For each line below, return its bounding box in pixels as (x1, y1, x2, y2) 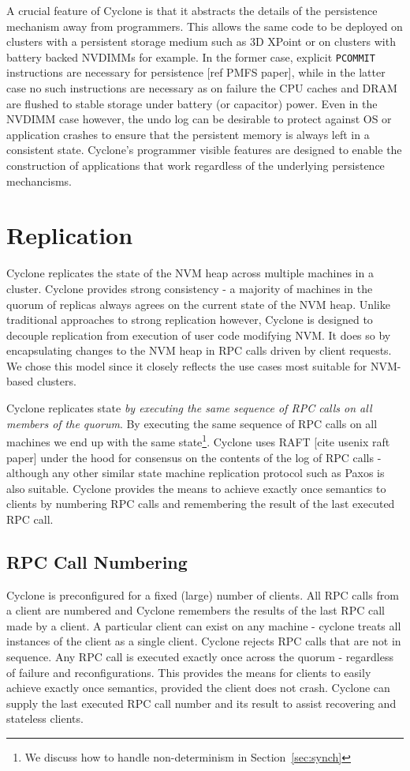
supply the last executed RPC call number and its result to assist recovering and (6, 694, 397, 711)
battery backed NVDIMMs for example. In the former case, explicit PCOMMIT (6, 48, 375, 65)
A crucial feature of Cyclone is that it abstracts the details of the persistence (6, 2, 378, 18)
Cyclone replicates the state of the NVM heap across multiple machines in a (6, 265, 374, 281)
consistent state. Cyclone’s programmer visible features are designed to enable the (6, 141, 402, 158)
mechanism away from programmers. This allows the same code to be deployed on (6, 17, 403, 34)
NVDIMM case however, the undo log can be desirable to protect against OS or (6, 111, 392, 127)
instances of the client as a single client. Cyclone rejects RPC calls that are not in (6, 633, 401, 649)
